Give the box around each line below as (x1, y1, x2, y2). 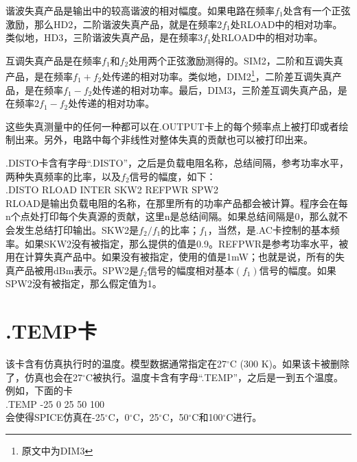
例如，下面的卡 (5, 383, 73, 398)
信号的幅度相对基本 (147, 263, 234, 277)
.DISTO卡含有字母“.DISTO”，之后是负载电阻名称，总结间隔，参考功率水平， (5, 156, 349, 169)
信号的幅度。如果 (259, 263, 336, 277)
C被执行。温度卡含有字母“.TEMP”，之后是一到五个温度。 (85, 369, 344, 384)
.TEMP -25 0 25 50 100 (5, 396, 104, 411)
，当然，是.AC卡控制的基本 (207, 222, 330, 236)
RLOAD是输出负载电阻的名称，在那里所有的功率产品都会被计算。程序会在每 (5, 195, 348, 210)
